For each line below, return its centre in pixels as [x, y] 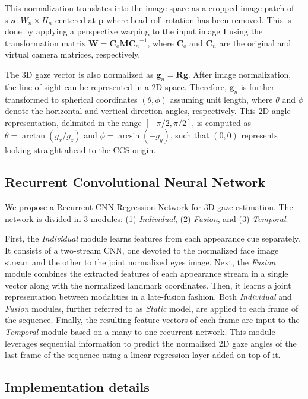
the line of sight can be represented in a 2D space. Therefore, [116, 86]
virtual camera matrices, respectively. [73, 54]
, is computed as [221, 122]
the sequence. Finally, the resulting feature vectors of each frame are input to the [152, 320]
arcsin [129, 136]
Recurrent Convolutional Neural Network [135, 182]
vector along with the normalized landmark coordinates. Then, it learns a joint [148, 285]
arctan [34, 136]
